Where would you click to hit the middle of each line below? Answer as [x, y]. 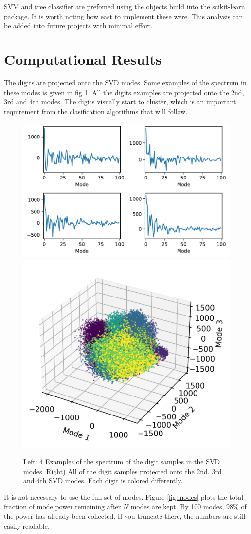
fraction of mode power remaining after [63, 506]
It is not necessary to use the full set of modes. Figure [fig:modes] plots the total [124, 497]
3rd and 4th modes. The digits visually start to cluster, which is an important [120, 102]
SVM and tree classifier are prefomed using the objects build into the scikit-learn [125, 6]
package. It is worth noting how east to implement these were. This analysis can [124, 16]
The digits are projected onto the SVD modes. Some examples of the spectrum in [125, 82]
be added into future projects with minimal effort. [78, 26]
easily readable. [27, 525]
